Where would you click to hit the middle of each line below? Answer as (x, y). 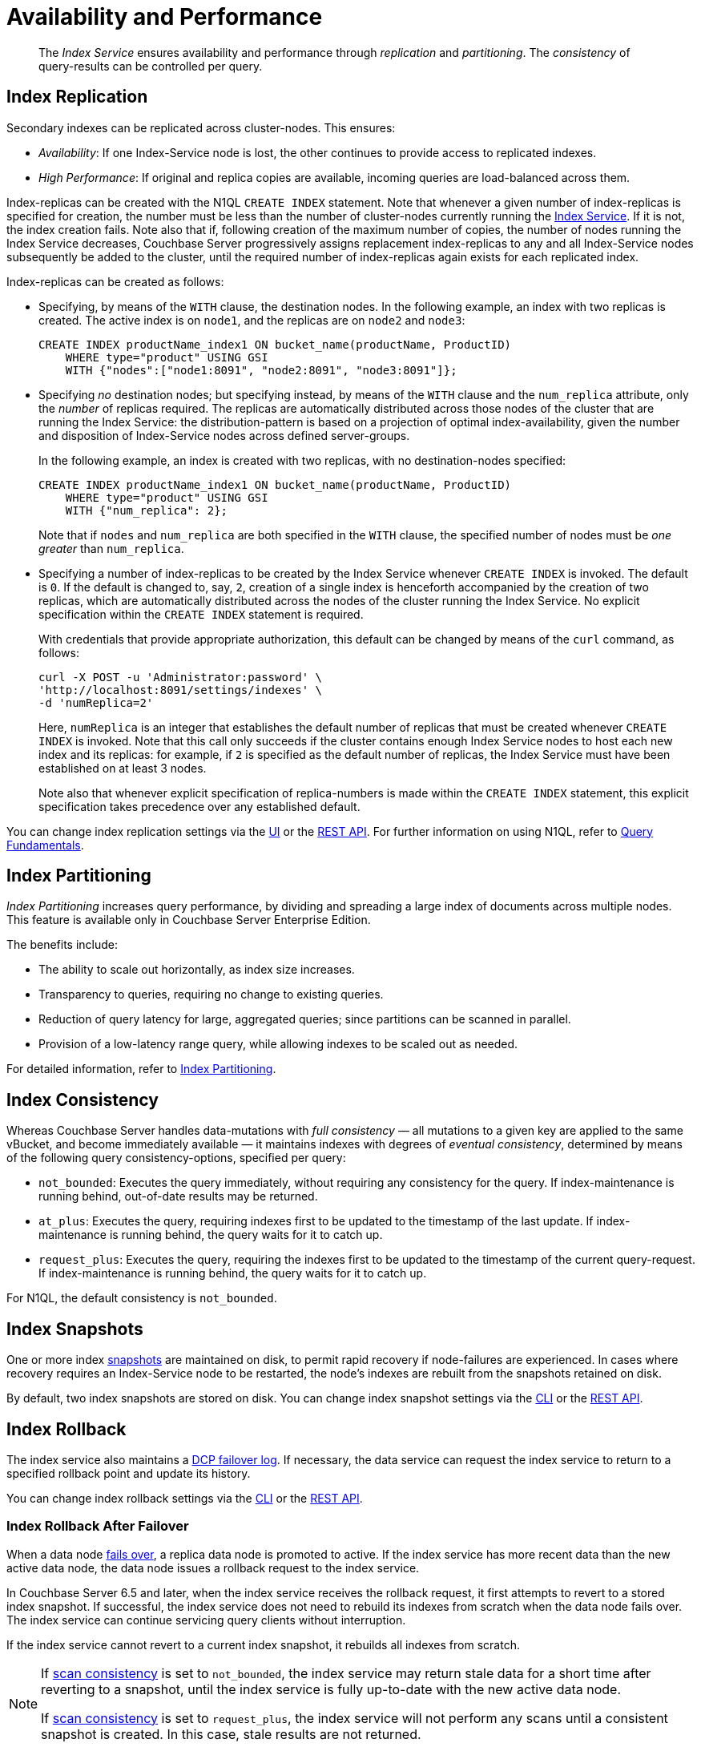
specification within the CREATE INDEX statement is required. (201, 614)
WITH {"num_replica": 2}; (147, 510)
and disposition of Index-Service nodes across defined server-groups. (224, 435)
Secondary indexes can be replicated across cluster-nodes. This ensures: (201, 127)
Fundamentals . (45, 845)
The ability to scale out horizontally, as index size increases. (197, 970)
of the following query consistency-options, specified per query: (176, 1158)
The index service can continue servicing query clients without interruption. (206, 1620)
